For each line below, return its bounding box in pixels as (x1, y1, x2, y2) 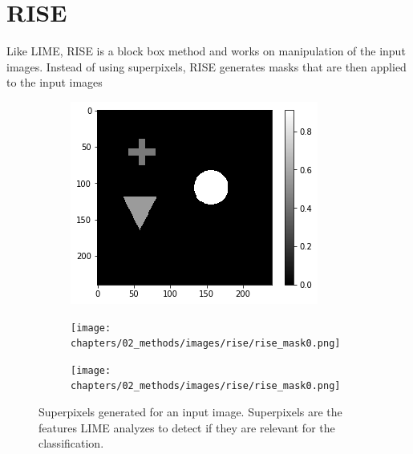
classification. (38, 435, 104, 452)
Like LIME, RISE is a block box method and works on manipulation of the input (6, 43, 406, 59)
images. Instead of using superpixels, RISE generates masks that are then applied (6, 58, 407, 75)
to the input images (6, 74, 103, 91)
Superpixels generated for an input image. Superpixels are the (38, 403, 342, 420)
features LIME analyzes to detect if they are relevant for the (38, 419, 335, 436)
